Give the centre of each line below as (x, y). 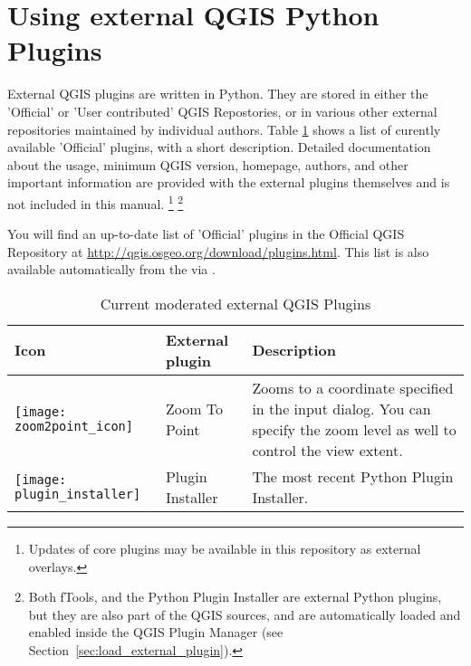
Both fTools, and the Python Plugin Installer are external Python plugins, (235, 597)
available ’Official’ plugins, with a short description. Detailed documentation (219, 147)
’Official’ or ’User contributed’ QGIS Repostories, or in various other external (222, 111)
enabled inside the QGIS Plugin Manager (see (156, 632)
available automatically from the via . (111, 269)
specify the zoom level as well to (354, 429)
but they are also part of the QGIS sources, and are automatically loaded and (245, 614)
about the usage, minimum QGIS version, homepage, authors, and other (208, 164)
